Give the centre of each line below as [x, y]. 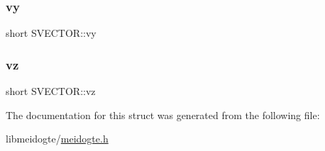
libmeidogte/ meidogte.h [57, 139]
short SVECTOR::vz [51, 91]
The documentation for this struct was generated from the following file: [163, 114]
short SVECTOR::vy [51, 33]
